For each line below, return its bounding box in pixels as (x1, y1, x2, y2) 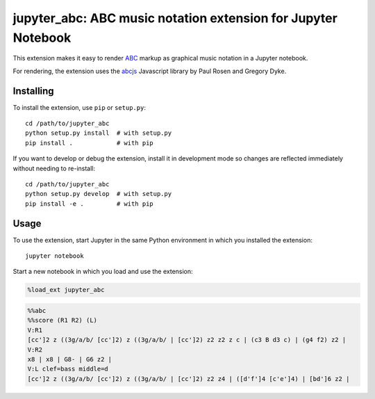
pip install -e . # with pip (25, 199, 154, 208)
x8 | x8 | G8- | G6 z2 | (27, 355, 112, 363)
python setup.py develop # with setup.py (25, 190, 172, 198)
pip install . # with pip (25, 139, 154, 147)
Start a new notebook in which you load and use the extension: (12, 268, 194, 276)
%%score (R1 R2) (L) (27, 316, 97, 325)
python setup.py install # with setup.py (25, 129, 172, 137)
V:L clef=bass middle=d (27, 365, 109, 373)
